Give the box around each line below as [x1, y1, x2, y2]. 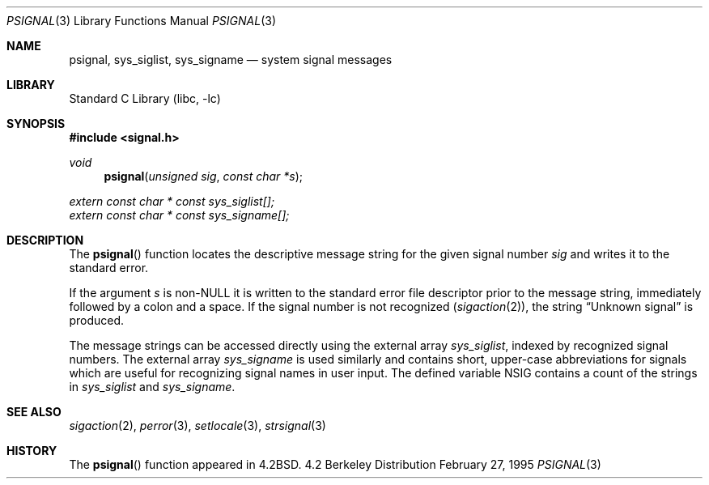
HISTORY [6, 444, 57, 457]
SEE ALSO [6, 405, 62, 419]
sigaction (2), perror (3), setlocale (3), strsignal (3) [69, 419, 326, 432]
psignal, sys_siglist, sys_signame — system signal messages [69, 53, 393, 66]
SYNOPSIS [6, 117, 66, 130]
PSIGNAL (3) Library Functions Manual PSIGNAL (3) [6, 14, 276, 28]
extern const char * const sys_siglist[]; [69, 194, 275, 208]
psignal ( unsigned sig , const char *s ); [104, 169, 304, 183]
